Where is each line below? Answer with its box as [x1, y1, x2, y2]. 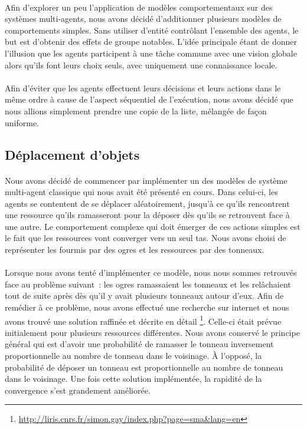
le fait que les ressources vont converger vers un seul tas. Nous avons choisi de [5, 232, 286, 244]
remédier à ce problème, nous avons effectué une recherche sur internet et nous [5, 301, 289, 313]
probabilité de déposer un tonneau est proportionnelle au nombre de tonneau [5, 361, 283, 373]
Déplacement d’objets [5, 145, 140, 163]
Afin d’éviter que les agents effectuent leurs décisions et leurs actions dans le [5, 81, 281, 94]
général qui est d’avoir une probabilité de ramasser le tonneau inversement [5, 338, 274, 350]
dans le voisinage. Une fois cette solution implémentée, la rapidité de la [5, 372, 262, 385]
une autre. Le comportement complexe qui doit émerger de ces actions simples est [5, 220, 301, 232]
